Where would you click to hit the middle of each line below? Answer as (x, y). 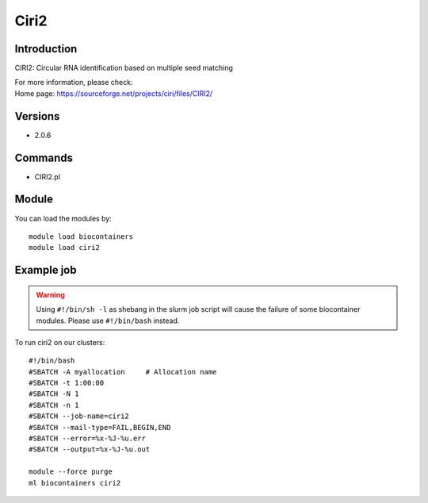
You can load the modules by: (63, 218)
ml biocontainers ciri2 (75, 483)
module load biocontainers (81, 236)
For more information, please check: (74, 83)
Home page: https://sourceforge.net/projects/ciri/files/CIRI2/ (114, 93)
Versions (37, 116)
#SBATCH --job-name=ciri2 (79, 416)
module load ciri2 (65, 248)
